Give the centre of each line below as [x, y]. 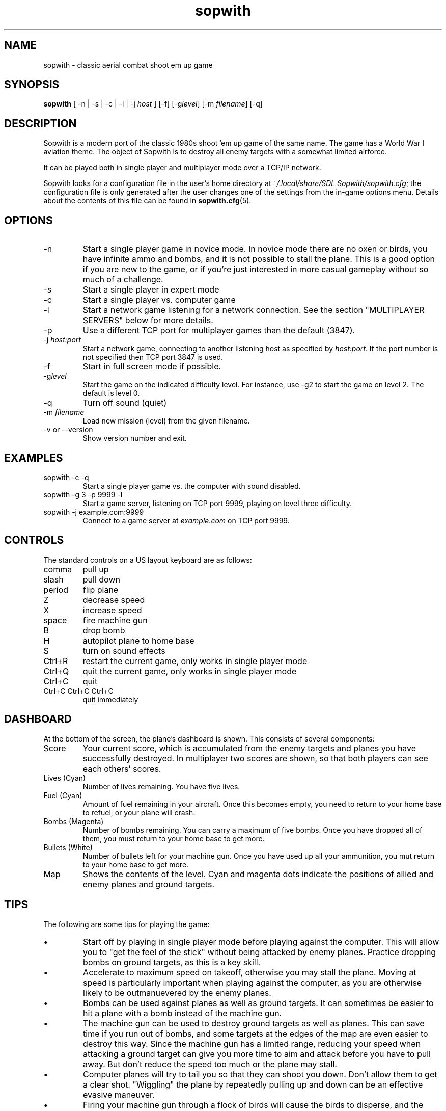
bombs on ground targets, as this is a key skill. [172, 962]
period [56, 589]
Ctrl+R [56, 661]
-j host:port [62, 340]
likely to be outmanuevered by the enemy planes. [177, 993]
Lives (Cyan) [65, 778]
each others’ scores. [122, 768]
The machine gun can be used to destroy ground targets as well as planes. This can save [254, 1023]
